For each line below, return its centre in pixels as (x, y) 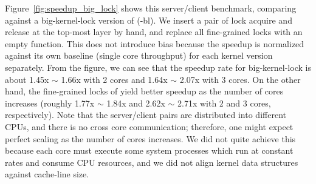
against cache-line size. (47, 174)
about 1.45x (27, 79)
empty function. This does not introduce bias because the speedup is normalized (155, 43)
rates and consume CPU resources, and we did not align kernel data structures (152, 162)
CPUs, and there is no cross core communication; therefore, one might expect (149, 126)
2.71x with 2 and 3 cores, (224, 103)
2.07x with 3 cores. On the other (240, 79)
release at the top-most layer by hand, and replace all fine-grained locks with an (154, 32)
